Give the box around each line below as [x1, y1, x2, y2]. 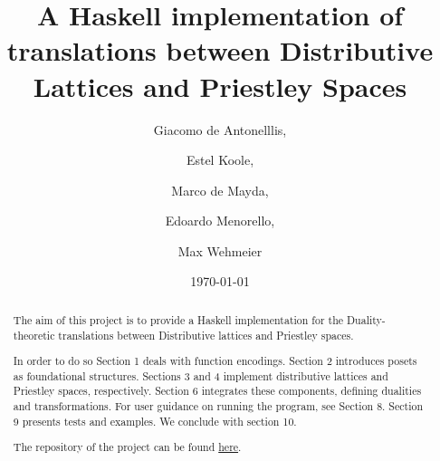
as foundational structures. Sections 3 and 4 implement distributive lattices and [13, 368, 388, 383]
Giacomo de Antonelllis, [153, 120, 287, 139]
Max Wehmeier [177, 241, 263, 260]
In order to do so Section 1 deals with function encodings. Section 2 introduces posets [13, 353, 417, 369]
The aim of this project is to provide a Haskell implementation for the [13, 312, 344, 327]
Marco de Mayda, [171, 180, 269, 199]
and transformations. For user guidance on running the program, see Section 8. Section [13, 399, 424, 414]
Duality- [347, 312, 386, 327]
